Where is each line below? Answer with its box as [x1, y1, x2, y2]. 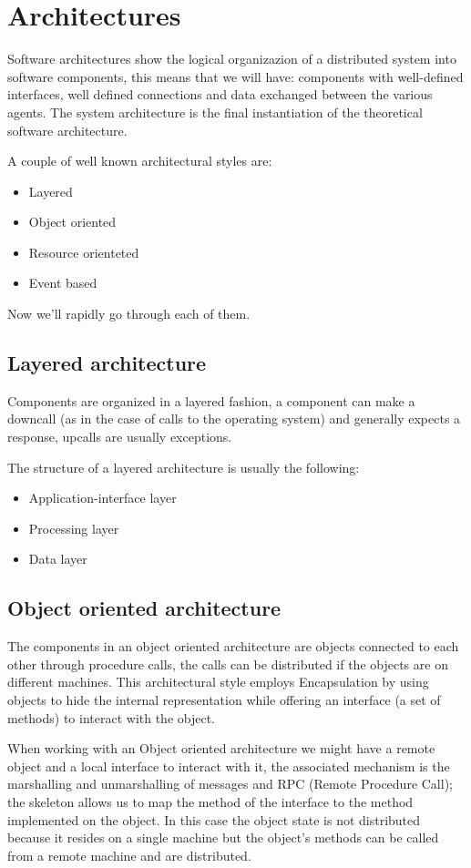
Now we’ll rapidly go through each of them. [7, 304, 251, 323]
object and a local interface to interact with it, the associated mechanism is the [7, 756, 450, 775]
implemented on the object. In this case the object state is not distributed [7, 810, 421, 829]
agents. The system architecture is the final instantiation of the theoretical [7, 102, 423, 121]
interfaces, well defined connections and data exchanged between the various [7, 85, 433, 104]
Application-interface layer [28, 488, 177, 507]
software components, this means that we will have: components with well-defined [7, 66, 464, 86]
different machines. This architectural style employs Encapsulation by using [7, 672, 429, 691]
